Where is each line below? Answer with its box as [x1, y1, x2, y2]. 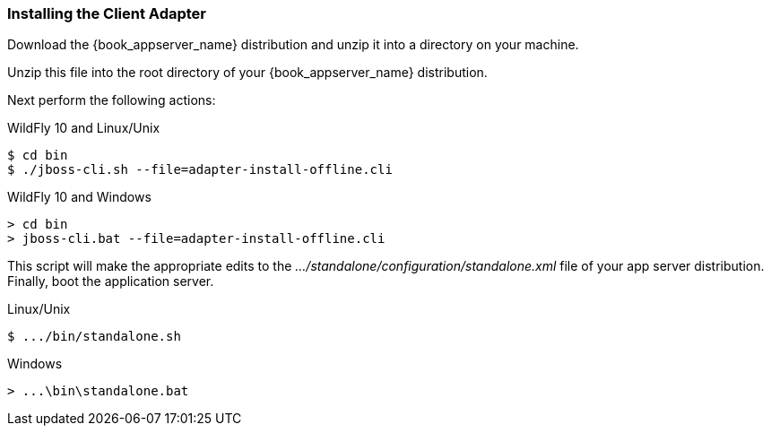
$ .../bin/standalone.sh [7, 329, 181, 344]
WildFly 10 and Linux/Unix [7, 120, 160, 136]
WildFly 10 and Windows [7, 189, 152, 205]
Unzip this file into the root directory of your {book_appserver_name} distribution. [7, 65, 488, 81]
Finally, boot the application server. [7, 273, 214, 290]
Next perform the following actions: [7, 92, 216, 108]
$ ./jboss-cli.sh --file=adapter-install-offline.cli [7, 162, 393, 178]
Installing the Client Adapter [7, 4, 207, 22]
